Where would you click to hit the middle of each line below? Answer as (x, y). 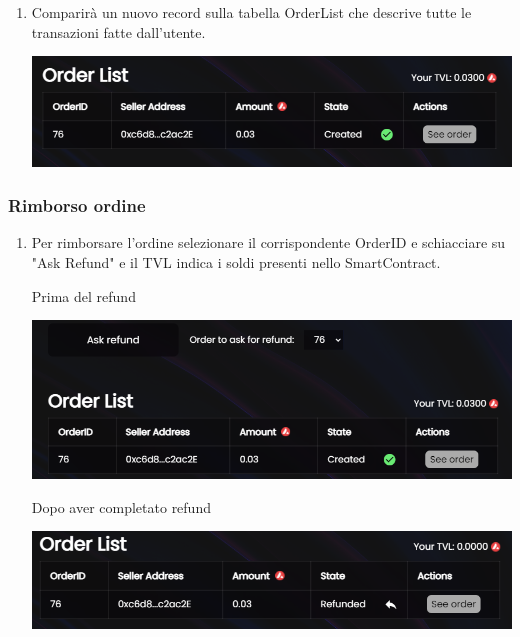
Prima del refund (83, 295)
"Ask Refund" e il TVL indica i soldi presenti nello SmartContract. (236, 262)
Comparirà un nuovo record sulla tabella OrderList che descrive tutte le (251, 12)
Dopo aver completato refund (121, 506)
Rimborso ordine (77, 205)
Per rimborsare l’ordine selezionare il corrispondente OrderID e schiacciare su (268, 242)
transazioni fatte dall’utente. (118, 31)
